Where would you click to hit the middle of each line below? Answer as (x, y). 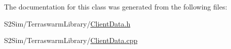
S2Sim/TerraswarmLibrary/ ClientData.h (67, 23)
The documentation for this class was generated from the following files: (116, 6)
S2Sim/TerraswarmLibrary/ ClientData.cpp (71, 40)
